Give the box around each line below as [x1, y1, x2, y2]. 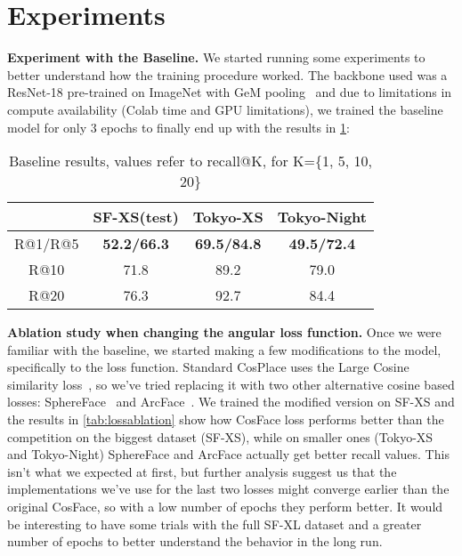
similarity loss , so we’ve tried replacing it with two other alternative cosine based [7, 375, 455, 393]
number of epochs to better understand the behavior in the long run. [7, 532, 383, 551]
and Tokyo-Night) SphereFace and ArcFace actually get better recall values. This [7, 445, 450, 463]
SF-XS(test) [93, 206, 179, 228]
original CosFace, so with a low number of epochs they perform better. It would [7, 497, 443, 516]
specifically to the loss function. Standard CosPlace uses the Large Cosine [7, 358, 409, 376]
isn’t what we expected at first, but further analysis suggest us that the [7, 462, 397, 480]
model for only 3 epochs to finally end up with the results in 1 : [7, 117, 350, 136]
